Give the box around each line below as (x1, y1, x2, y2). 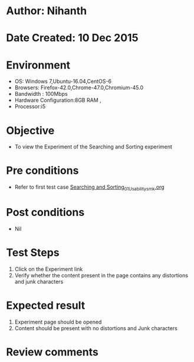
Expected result (6, 299, 86, 312)
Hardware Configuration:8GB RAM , (14, 96, 101, 104)
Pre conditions (6, 164, 79, 177)
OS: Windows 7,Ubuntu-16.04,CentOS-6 (14, 78, 112, 85)
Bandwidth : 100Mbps (14, 90, 68, 98)
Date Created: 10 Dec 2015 (6, 31, 139, 45)
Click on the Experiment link (14, 265, 83, 273)
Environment (6, 58, 71, 72)
